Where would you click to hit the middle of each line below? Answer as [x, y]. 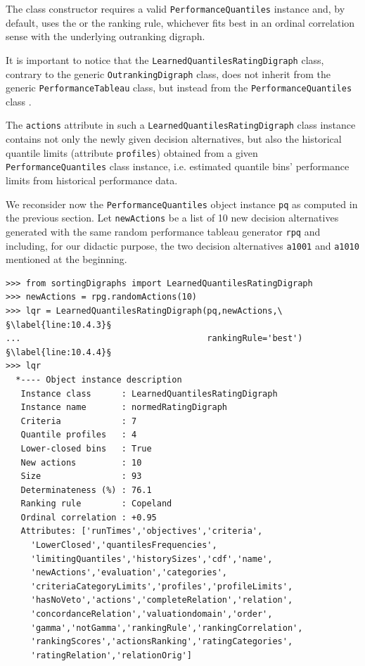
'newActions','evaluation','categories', [129, 573]
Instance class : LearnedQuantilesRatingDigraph [149, 393]
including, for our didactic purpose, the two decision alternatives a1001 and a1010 [182, 245]
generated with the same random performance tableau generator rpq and [163, 231]
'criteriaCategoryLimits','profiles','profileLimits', [162, 586]
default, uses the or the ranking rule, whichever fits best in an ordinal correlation [180, 22]
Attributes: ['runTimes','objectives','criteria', [142, 531]
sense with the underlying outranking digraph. [105, 36]
